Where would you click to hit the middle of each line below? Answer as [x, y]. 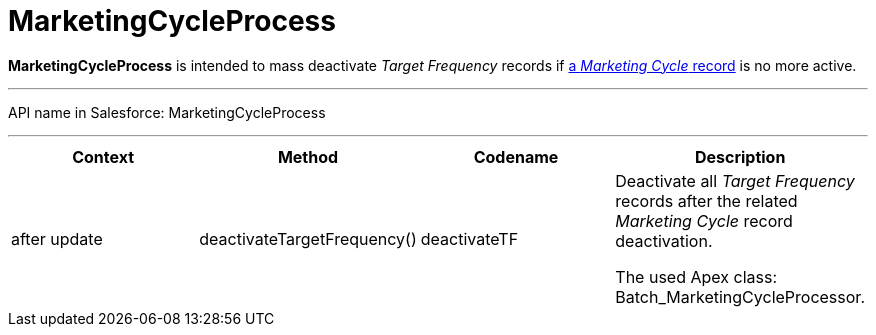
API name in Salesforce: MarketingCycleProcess [167, 112]
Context [103, 156]
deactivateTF [469, 238]
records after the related [706, 200]
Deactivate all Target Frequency [735, 180]
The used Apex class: [696, 276]
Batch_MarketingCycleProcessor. [740, 296]
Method [308, 156]
